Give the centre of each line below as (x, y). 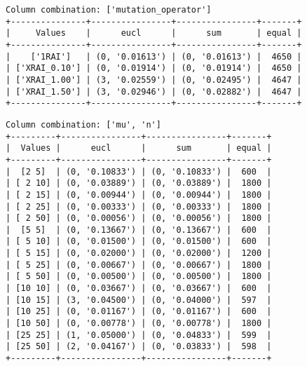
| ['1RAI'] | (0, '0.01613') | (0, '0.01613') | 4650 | (154, 56)
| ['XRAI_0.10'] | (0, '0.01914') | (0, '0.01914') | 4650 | (154, 68)
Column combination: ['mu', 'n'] (83, 124)
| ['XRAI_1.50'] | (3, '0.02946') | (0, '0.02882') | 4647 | (154, 91)
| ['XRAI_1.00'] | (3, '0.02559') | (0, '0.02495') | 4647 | (154, 80)
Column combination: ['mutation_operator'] (109, 10)
